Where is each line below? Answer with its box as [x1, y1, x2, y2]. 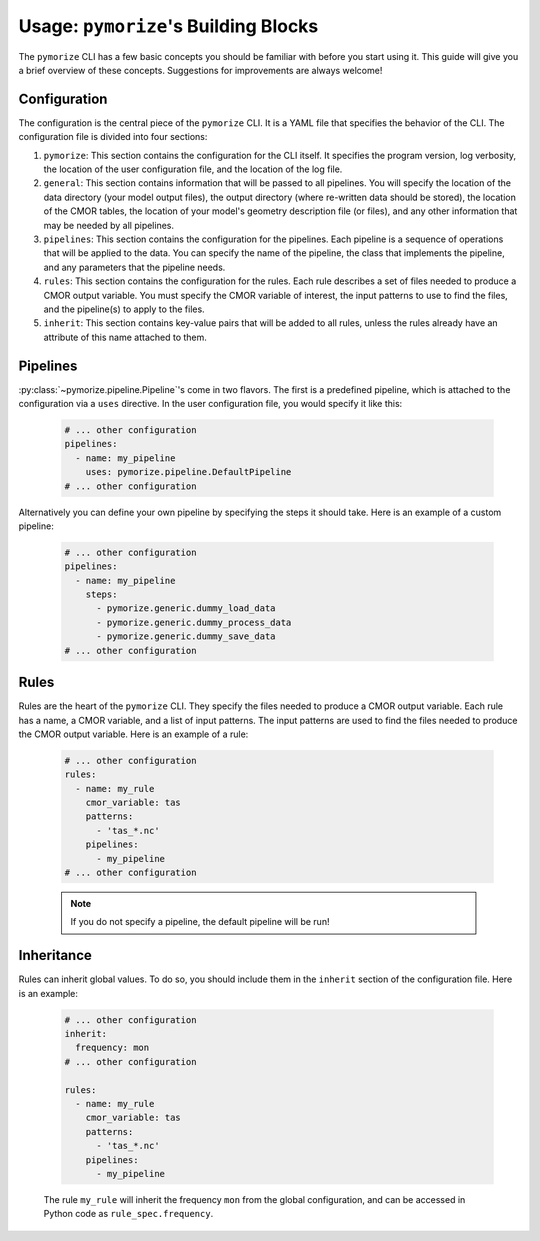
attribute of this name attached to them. [43, 331, 207, 343]
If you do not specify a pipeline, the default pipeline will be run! [70, 916, 330, 928]
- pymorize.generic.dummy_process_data [96, 616, 292, 628]
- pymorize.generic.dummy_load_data [96, 603, 276, 614]
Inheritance [18, 947, 92, 964]
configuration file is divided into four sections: [18, 131, 208, 143]
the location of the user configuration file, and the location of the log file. [43, 163, 343, 175]
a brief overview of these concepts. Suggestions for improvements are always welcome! [18, 64, 383, 76]
